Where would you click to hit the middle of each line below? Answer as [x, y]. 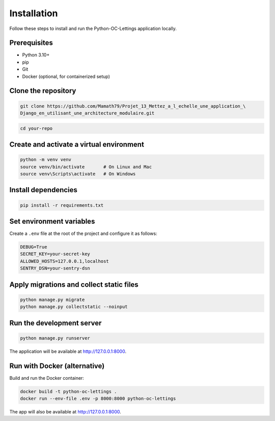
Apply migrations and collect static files [74, 284]
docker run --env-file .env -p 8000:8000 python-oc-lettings [98, 399]
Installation [34, 13]
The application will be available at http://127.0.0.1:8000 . [68, 351]
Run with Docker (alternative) [57, 366]
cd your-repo [36, 128]
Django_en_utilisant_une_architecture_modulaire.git [87, 113]
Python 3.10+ [36, 55]
